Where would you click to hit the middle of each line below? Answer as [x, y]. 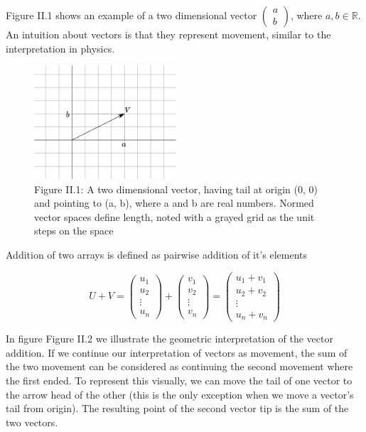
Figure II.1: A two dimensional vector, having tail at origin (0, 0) [176, 189]
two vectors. [32, 422]
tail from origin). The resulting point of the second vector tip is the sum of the [177, 408]
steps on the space [74, 231]
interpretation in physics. [60, 48]
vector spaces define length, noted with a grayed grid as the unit [174, 216]
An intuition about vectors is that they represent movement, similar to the [168, 34]
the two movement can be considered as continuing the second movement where [179, 366]
